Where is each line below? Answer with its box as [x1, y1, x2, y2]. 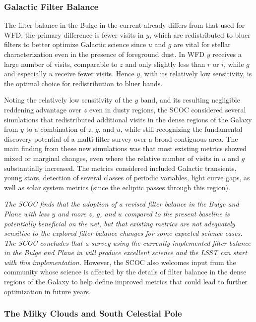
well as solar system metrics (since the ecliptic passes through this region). [4, 182, 230, 192]
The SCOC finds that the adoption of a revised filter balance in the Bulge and [4, 199, 239, 209]
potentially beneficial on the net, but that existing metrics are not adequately [4, 218, 235, 228]
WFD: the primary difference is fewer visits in [4, 29, 144, 40]
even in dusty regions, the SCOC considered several [89, 104, 246, 114]
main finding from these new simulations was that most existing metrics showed [4, 143, 247, 154]
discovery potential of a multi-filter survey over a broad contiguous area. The [4, 133, 238, 144]
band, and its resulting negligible [140, 95, 240, 105]
